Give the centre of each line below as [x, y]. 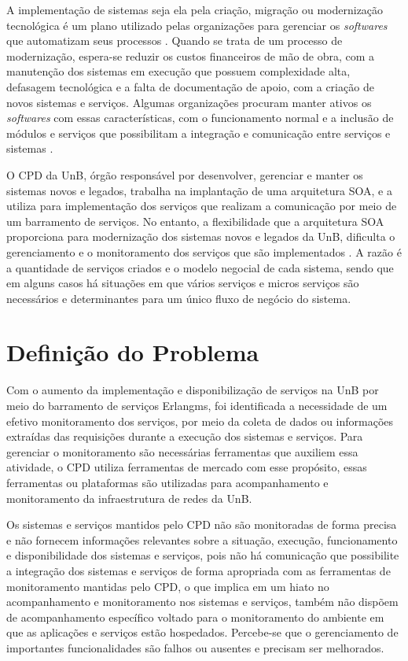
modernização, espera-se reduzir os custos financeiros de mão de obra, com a [191, 55]
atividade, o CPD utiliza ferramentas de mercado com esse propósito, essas [187, 467]
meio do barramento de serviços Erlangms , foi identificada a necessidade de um [197, 405]
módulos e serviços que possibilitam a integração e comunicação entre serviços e [198, 133]
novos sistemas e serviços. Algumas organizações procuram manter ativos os [189, 102]
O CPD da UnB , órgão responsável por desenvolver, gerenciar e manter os [185, 174]
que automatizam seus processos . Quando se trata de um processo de [175, 41]
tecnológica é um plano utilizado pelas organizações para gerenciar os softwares [197, 25]
